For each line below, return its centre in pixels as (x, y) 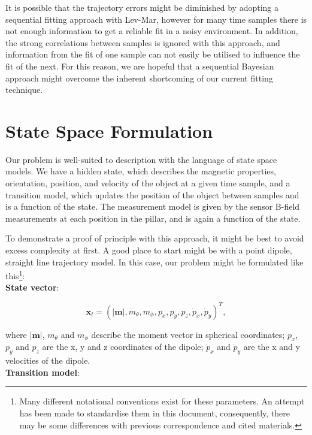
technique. (24, 90)
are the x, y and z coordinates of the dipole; (123, 347)
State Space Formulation (109, 130)
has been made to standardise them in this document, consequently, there (155, 413)
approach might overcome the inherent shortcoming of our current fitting (139, 78)
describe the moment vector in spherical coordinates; (188, 334)
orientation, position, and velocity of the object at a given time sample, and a (148, 183)
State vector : (32, 287)
